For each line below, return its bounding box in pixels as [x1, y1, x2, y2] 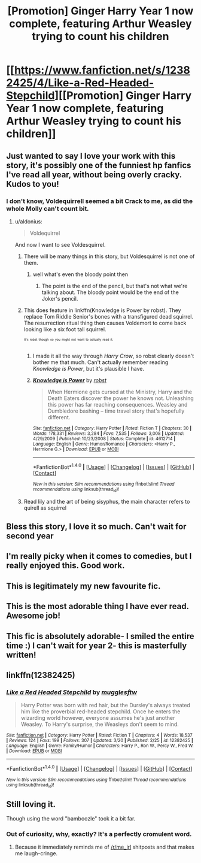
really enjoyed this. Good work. [6, 561, 125, 571]
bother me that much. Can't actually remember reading [32, 358, 169, 366]
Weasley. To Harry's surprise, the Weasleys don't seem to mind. [20, 720, 179, 728]
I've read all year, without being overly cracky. [6, 169, 182, 180]
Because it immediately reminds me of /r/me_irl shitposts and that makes [14, 843, 194, 851]
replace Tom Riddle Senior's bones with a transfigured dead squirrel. [23, 313, 193, 320]
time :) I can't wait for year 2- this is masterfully [6, 640, 187, 650]
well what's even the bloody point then [32, 271, 129, 278]
